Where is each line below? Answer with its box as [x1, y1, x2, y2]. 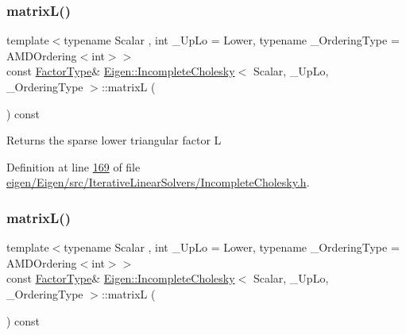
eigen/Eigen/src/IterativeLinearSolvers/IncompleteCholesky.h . [6, 174, 310, 191]
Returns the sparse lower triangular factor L [6, 132, 222, 148]
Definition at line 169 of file [6, 158, 141, 175]
